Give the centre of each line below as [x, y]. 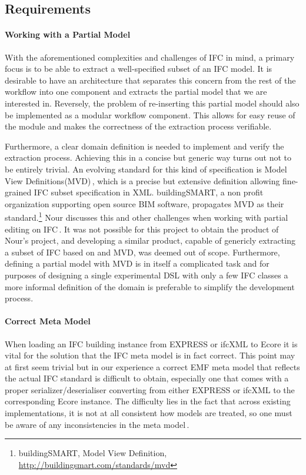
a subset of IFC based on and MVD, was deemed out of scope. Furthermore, [142, 252]
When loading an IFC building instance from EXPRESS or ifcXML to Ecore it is [151, 343]
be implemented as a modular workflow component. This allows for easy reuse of [150, 114]
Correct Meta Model [48, 321]
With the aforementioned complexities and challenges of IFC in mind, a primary [150, 57]
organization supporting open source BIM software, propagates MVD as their [144, 203]
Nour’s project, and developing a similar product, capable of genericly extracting [150, 240]
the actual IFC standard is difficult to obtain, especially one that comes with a [147, 378]
